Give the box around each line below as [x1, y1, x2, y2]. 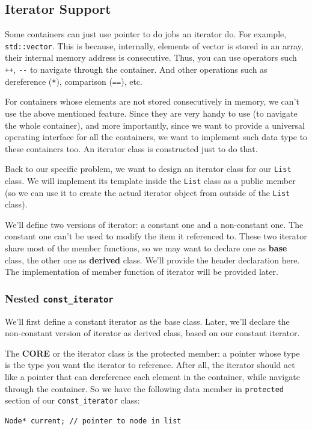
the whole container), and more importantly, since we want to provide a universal [5, 118, 305, 131]
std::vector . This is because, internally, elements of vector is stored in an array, [5, 39, 304, 52]
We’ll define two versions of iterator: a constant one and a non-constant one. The [5, 218, 304, 230]
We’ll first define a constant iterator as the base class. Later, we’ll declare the [5, 315, 290, 327]
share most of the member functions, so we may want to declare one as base [5, 242, 287, 254]
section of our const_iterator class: [5, 394, 140, 407]
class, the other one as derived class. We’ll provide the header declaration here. [5, 253, 300, 266]
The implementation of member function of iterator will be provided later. [5, 265, 278, 278]
